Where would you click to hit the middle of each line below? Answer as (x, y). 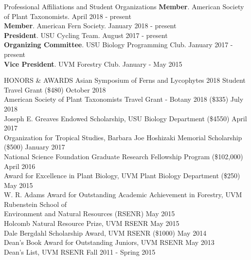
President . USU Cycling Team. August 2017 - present (86, 35)
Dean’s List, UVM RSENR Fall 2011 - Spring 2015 (80, 251)
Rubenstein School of (36, 204)
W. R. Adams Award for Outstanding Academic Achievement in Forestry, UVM (123, 195)
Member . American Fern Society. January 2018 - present (90, 26)
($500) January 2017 (35, 147)
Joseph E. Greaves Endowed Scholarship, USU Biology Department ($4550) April (125, 118)
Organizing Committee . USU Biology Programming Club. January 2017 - (118, 45)
